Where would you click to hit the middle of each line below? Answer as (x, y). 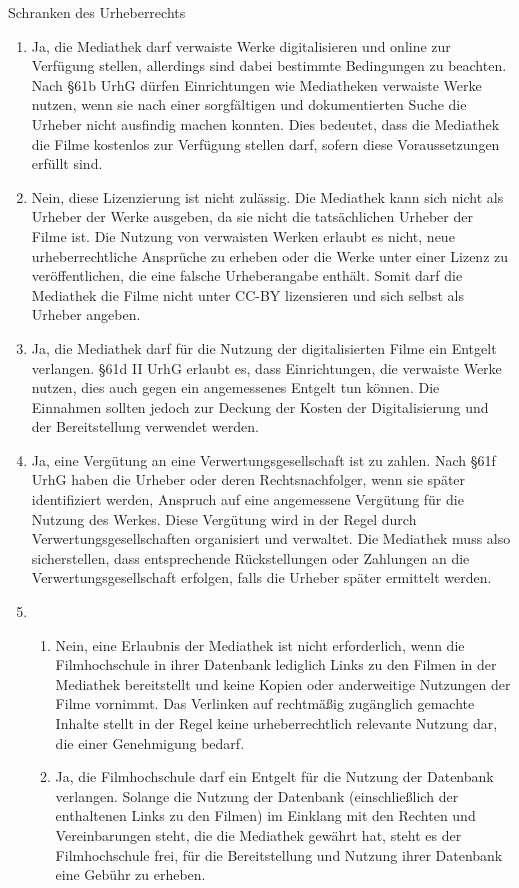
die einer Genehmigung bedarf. (150, 742)
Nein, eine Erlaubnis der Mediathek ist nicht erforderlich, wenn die (260, 644)
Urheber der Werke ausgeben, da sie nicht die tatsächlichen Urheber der (252, 216)
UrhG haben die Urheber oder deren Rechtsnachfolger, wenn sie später (248, 479)
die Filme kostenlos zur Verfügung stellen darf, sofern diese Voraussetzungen (265, 143)
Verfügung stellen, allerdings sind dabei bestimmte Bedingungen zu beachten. (269, 65)
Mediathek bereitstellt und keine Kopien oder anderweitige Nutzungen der (283, 683)
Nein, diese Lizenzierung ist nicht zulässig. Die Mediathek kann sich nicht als (267, 196)
